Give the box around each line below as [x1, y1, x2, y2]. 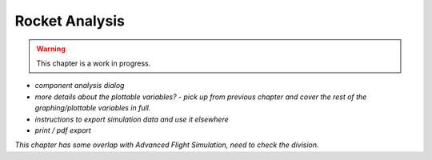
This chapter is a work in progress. [36, 58, 151, 68]
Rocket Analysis [14, 12, 126, 30]
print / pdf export [34, 125, 91, 135]
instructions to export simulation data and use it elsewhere [34, 114, 230, 124]
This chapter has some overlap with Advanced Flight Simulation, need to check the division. [14, 140, 319, 150]
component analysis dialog [34, 81, 125, 90]
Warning [36, 44, 66, 54]
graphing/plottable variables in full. [34, 103, 151, 113]
